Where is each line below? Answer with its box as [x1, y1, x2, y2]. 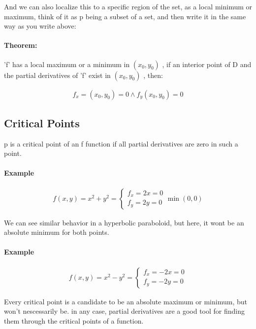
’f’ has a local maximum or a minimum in [4, 59, 130, 69]
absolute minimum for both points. [4, 227, 109, 237]
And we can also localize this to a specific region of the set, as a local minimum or [4, 1, 252, 11]
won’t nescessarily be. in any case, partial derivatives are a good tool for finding [4, 306, 245, 316]
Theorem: [4, 40, 37, 50]
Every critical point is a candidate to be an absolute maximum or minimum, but [4, 296, 247, 306]
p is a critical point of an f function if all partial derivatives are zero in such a [4, 138, 238, 148]
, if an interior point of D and [162, 59, 252, 69]
